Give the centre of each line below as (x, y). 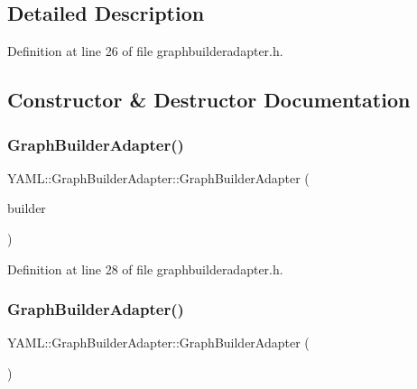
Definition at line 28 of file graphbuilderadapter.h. (145, 269)
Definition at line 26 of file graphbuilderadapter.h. (145, 51)
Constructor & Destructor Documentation (209, 100)
